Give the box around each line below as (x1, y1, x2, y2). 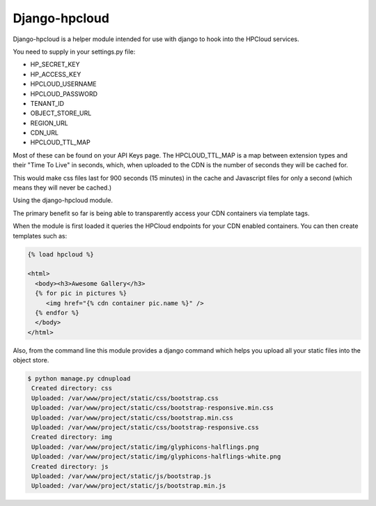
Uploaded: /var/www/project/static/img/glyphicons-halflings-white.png (31, 453, 281, 461)
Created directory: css (31, 384, 113, 392)
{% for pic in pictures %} (35, 289, 127, 298)
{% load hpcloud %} (27, 250, 94, 258)
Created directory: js (31, 462, 109, 470)
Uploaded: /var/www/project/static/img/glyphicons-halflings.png (31, 443, 259, 451)
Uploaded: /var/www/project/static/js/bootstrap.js (31, 472, 212, 480)
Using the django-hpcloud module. (13, 196, 113, 205)
